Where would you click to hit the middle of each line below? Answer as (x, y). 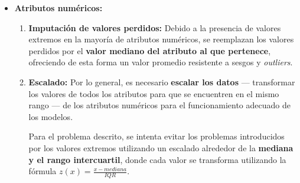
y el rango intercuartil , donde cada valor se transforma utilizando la (157, 159)
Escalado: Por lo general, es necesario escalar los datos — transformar (162, 81)
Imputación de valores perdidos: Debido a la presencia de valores (155, 27)
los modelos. (51, 116)
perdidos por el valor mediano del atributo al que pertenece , (150, 50)
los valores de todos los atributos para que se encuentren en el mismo (154, 93)
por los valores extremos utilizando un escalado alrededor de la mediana (161, 147)
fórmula (43, 171)
